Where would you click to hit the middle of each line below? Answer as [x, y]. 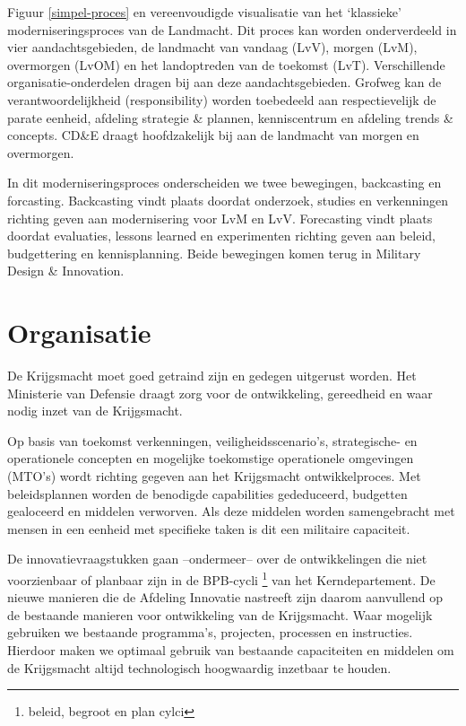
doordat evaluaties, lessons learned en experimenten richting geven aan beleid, [222, 236]
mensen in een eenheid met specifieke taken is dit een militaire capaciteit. [209, 528]
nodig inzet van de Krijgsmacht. [95, 411]
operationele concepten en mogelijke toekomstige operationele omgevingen [211, 458]
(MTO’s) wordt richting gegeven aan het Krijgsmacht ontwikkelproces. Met [214, 476]
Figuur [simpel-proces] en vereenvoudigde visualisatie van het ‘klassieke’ [204, 12]
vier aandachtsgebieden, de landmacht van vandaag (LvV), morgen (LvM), [212, 47]
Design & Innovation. [66, 271]
